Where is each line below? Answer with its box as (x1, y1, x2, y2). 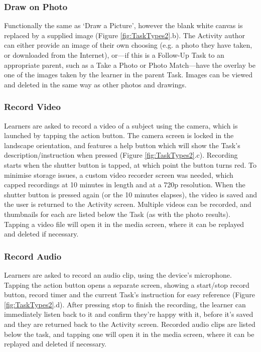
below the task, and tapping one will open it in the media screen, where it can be (4, 328, 254, 339)
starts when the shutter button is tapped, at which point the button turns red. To (4, 159, 257, 170)
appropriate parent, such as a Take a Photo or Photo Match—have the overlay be (4, 59, 255, 70)
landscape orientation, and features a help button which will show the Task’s (4, 140, 240, 150)
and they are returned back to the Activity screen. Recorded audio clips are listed (4, 318, 255, 329)
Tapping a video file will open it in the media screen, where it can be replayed (4, 218, 244, 229)
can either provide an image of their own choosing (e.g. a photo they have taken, (4, 40, 252, 50)
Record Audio (4, 250, 62, 262)
